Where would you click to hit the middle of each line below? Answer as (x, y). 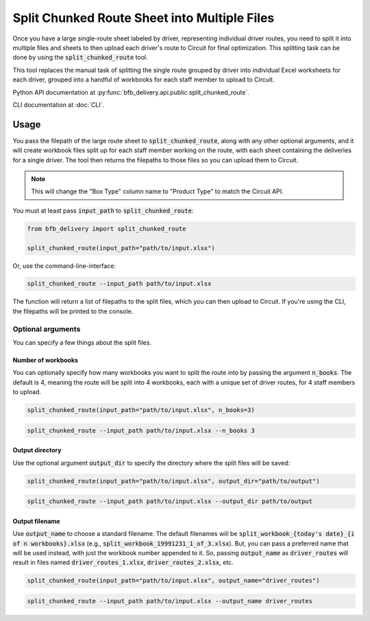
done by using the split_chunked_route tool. (81, 58)
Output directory (37, 450)
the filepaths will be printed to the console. (73, 311)
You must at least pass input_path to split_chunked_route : (103, 210)
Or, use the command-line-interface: (64, 266)
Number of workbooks (46, 360)
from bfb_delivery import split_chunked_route (107, 229)
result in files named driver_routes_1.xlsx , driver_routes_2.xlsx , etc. (123, 563)
